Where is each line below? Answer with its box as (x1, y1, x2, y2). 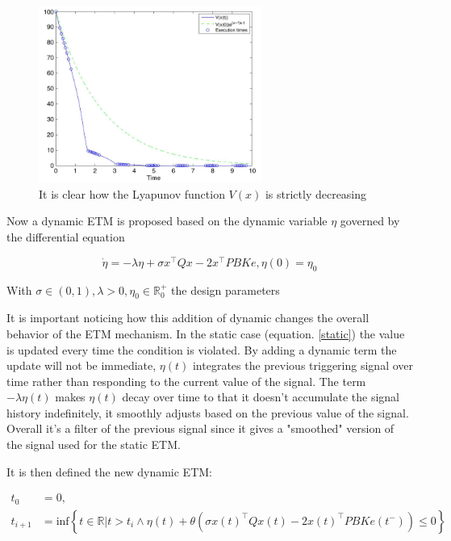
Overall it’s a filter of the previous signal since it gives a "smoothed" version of (6, 420, 395, 437)
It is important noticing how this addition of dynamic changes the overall (6, 309, 370, 326)
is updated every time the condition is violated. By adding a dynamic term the (6, 341, 397, 358)
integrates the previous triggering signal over (192, 357, 413, 374)
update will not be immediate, (6, 357, 157, 374)
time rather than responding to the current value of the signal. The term (6, 372, 366, 389)
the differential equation (6, 229, 125, 245)
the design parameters (171, 281, 280, 298)
